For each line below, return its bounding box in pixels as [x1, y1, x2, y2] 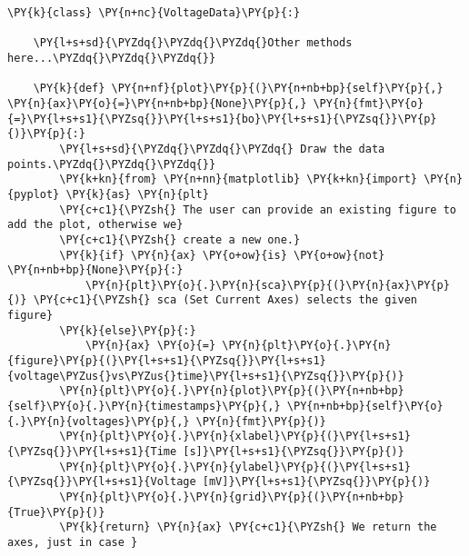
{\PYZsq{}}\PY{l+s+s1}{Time [7, 445, 177, 459]
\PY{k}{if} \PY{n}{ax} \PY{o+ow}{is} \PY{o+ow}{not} [59, 248, 385, 262]
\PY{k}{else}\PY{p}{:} [59, 323, 196, 337]
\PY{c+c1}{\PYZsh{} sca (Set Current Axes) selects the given [33, 293, 418, 307]
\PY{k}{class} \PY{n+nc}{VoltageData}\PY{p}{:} [7, 6, 301, 19]
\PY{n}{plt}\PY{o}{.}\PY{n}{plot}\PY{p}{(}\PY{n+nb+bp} [59, 384, 404, 398]
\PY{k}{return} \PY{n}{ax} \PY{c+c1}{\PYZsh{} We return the [59, 521, 437, 534]
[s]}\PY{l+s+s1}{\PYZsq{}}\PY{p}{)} [183, 445, 404, 459]
